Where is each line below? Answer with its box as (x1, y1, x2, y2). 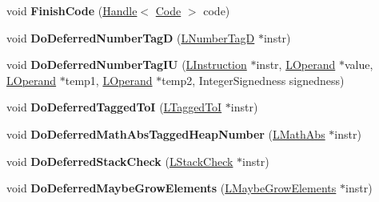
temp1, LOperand (65, 71, 153, 88)
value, (344, 56, 373, 73)
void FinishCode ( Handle (6, 2, 138, 18)
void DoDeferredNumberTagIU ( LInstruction (6, 56, 247, 73)
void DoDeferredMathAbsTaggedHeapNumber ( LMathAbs (6, 125, 325, 142)
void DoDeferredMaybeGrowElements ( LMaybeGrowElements (6, 180, 337, 196)
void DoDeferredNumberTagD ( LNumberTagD (6, 29, 255, 46)
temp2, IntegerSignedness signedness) (162, 71, 345, 88)
